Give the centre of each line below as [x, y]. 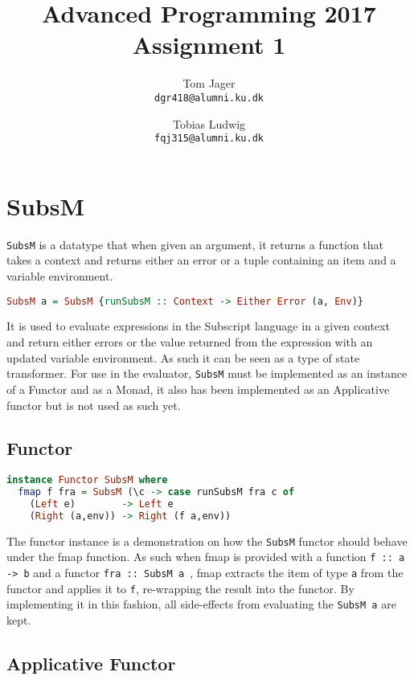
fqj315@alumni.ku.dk [209, 139]
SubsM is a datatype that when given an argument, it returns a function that [195, 244]
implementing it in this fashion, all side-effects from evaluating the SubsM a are [201, 604]
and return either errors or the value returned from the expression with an [190, 342]
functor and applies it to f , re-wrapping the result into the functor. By [180, 588]
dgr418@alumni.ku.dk [209, 98]
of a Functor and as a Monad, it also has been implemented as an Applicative [198, 389]
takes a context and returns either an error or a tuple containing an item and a [201, 260]
